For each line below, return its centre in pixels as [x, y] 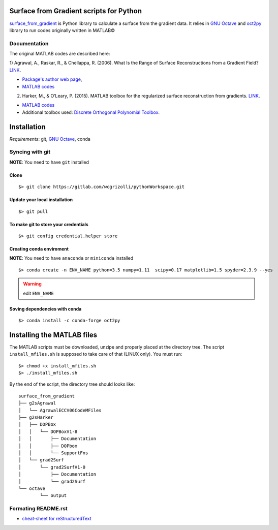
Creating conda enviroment [39, 249]
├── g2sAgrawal [37, 403]
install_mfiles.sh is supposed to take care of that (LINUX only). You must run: [96, 354]
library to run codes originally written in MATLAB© [62, 30]
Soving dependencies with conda [45, 309]
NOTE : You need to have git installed [49, 162]
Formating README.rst [39, 509]
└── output [53, 496]
